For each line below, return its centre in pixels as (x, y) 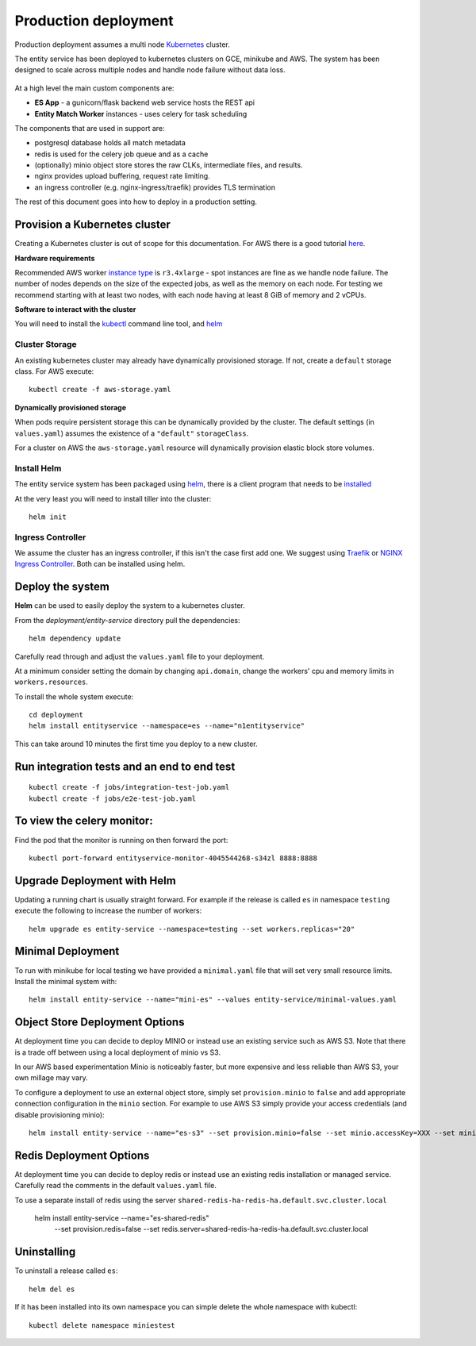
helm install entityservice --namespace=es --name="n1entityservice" (167, 726)
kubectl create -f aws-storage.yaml (100, 390)
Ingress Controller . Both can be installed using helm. (100, 564)
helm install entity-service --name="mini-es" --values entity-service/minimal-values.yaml (213, 1000)
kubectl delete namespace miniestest (102, 1325)
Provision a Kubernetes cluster (92, 225)
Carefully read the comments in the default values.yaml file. (116, 1186)
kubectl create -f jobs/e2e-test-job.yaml (113, 798)
